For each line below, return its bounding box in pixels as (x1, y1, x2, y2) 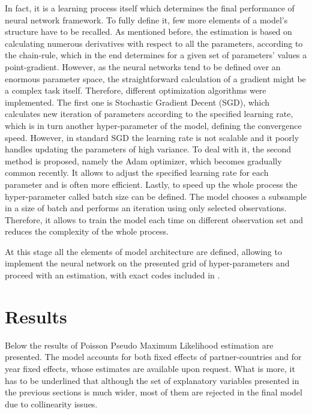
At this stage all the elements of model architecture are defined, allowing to (5, 245, 282, 257)
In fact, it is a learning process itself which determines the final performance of (5, 2, 295, 14)
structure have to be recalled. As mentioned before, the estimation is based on (5, 25, 292, 38)
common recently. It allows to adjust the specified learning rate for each (5, 166, 269, 179)
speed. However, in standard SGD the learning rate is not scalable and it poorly (5, 131, 299, 143)
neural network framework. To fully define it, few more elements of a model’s (5, 13, 288, 26)
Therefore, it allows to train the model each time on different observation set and (5, 213, 303, 226)
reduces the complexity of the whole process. (5, 225, 169, 238)
